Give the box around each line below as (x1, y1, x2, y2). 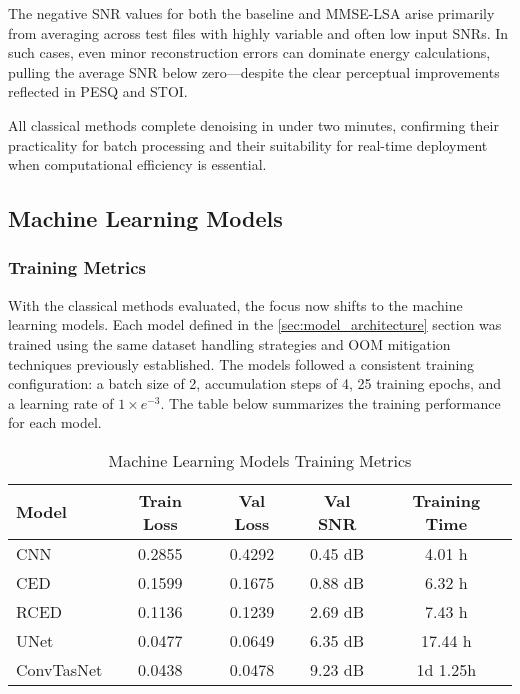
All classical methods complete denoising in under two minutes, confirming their (8, 114, 499, 135)
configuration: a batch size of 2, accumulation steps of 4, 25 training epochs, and (8, 373, 502, 394)
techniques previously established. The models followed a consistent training (8, 353, 475, 374)
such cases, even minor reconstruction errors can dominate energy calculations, (8, 42, 491, 63)
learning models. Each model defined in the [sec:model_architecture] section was (8, 314, 502, 335)
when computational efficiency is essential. (8, 154, 267, 175)
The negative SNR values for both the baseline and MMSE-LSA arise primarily (8, 3, 495, 23)
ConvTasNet (16, 657, 103, 681)
